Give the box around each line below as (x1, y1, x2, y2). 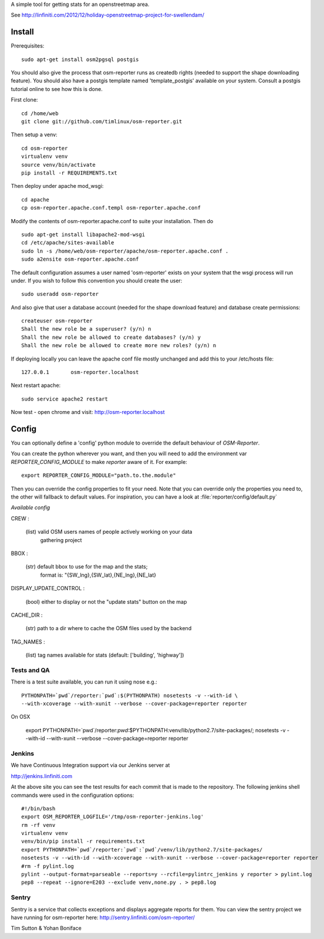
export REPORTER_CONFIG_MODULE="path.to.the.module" (21, 472, 176, 479)
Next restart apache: (11, 382, 61, 389)
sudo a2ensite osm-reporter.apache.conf (21, 256, 139, 262)
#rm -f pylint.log (21, 863, 75, 869)
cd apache (21, 196, 49, 203)
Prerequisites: (11, 42, 45, 49)
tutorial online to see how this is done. (11, 85, 103, 92)
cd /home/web (21, 110, 59, 117)
